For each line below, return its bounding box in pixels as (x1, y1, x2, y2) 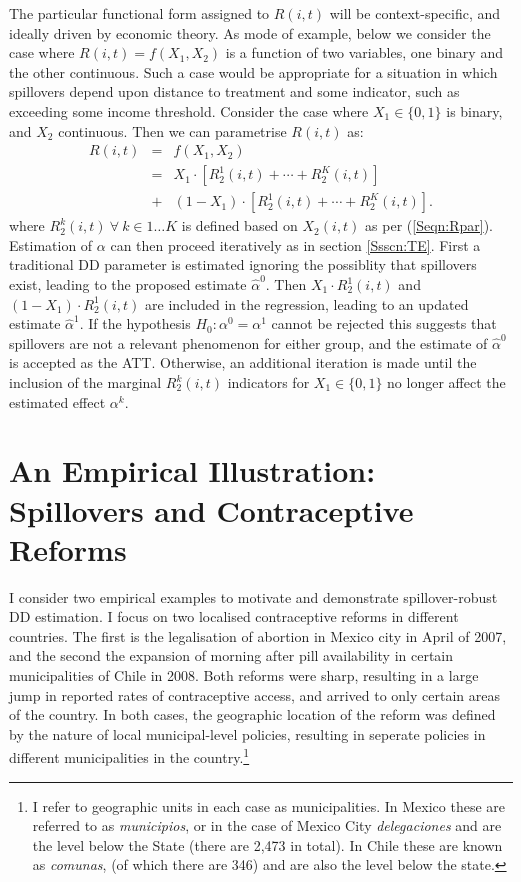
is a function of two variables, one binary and (225, 42, 503, 63)
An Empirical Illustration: (9, 450, 376, 491)
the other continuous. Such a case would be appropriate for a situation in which (9, 61, 498, 82)
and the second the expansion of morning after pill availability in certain (9, 645, 454, 666)
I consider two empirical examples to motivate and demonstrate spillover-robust (9, 586, 498, 607)
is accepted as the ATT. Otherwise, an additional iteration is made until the (9, 352, 477, 373)
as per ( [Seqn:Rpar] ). (365, 215, 494, 236)
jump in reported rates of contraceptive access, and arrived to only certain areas (9, 684, 500, 705)
